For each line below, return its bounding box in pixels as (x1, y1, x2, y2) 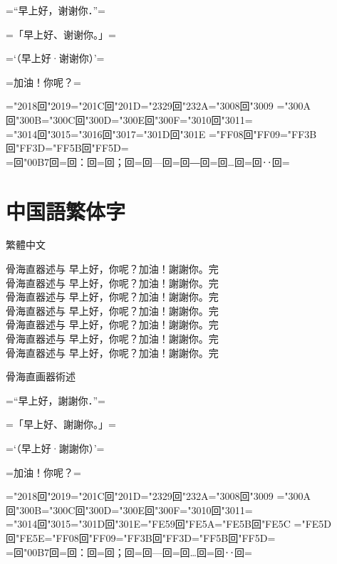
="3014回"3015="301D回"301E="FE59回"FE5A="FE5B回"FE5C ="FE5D (6, 516, 332, 531)
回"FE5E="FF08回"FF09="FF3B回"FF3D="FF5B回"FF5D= (6, 530, 276, 545)
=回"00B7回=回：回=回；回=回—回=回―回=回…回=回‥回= (6, 154, 290, 169)
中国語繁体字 (6, 196, 126, 225)
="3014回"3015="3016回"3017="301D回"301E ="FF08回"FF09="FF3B (6, 126, 317, 141)
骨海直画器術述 (6, 369, 76, 384)
